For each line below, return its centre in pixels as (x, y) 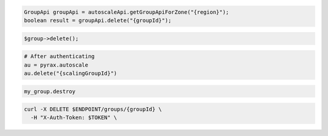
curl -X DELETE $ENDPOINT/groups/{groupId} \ (93, 109)
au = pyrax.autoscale (56, 65)
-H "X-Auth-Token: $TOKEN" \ (74, 118)
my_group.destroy (50, 91)
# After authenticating (60, 57)
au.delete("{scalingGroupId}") (71, 73)
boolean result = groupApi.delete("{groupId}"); (98, 20)
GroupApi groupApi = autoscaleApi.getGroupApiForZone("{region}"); (127, 12)
